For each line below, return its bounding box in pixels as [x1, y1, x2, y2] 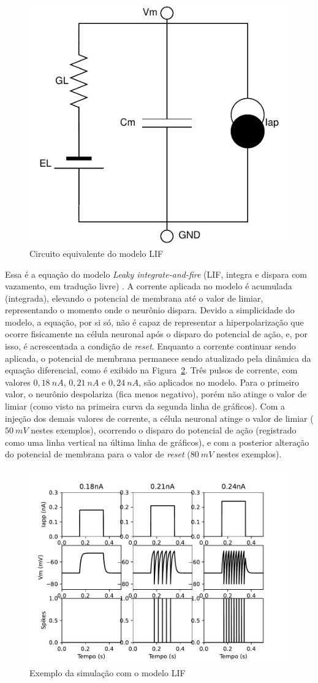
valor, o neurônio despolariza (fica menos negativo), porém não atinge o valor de [5, 387, 306, 400]
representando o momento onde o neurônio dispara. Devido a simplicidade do [5, 303, 295, 316]
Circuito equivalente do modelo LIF [29, 246, 164, 259]
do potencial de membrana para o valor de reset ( [5, 448, 191, 460]
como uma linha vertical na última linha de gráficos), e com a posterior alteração [5, 435, 309, 448]
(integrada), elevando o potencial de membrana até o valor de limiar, [5, 291, 263, 304]
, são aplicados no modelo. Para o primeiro [138, 375, 300, 388]
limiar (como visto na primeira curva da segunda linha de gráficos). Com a [5, 400, 285, 413]
